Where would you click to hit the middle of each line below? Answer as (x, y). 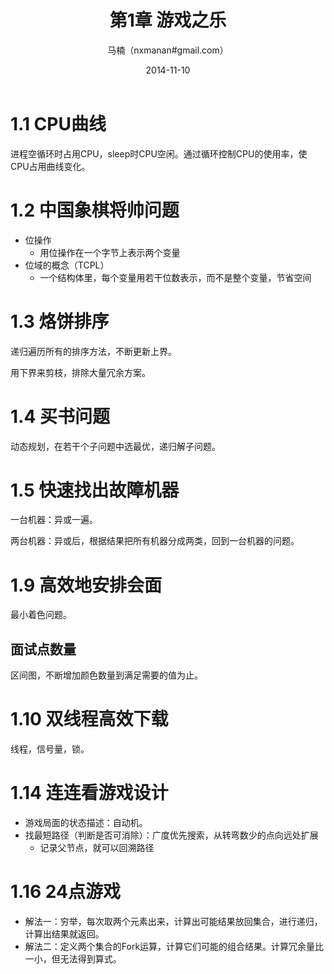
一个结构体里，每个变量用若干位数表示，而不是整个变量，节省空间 (175, 277)
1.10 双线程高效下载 (89, 719)
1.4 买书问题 (60, 416)
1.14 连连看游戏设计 (89, 793)
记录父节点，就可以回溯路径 (97, 848)
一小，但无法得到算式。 (73, 959)
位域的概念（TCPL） (67, 265)
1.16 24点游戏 (65, 892)
